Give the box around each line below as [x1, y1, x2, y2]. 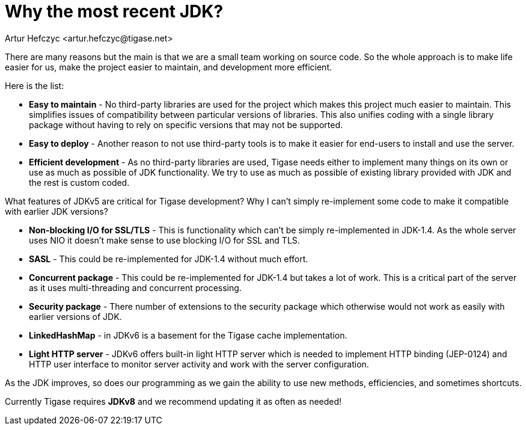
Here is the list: [5, 80, 64, 91]
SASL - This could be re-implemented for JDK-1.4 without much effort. [29, 253, 308, 264]
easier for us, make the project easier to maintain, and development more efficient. [5, 61, 332, 72]
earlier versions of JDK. [29, 311, 122, 322]
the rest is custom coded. [29, 177, 130, 188]
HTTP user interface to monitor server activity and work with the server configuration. [29, 358, 369, 369]
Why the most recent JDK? [5, 1, 224, 22]
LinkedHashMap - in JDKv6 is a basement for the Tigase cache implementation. [29, 330, 347, 340]
